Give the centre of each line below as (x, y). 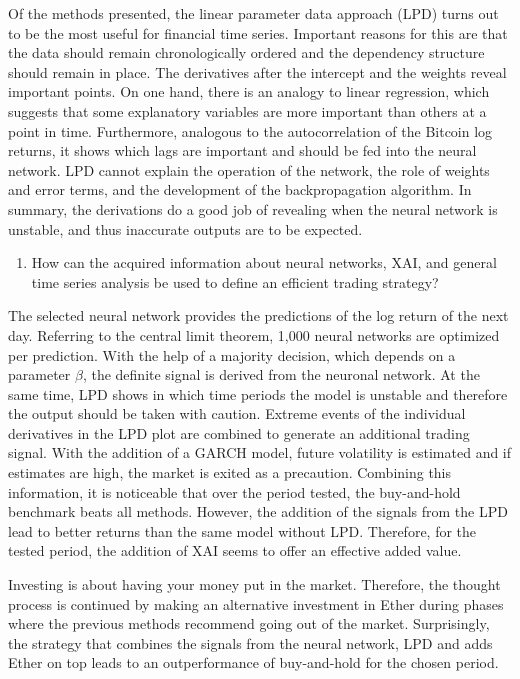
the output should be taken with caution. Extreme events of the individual (237, 413)
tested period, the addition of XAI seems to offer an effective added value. (235, 550)
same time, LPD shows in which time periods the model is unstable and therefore (258, 393)
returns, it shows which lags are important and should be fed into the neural (242, 150)
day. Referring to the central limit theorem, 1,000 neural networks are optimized (254, 334)
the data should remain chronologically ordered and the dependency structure (246, 52)
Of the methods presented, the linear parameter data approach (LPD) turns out (253, 13)
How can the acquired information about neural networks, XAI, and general (264, 262)
